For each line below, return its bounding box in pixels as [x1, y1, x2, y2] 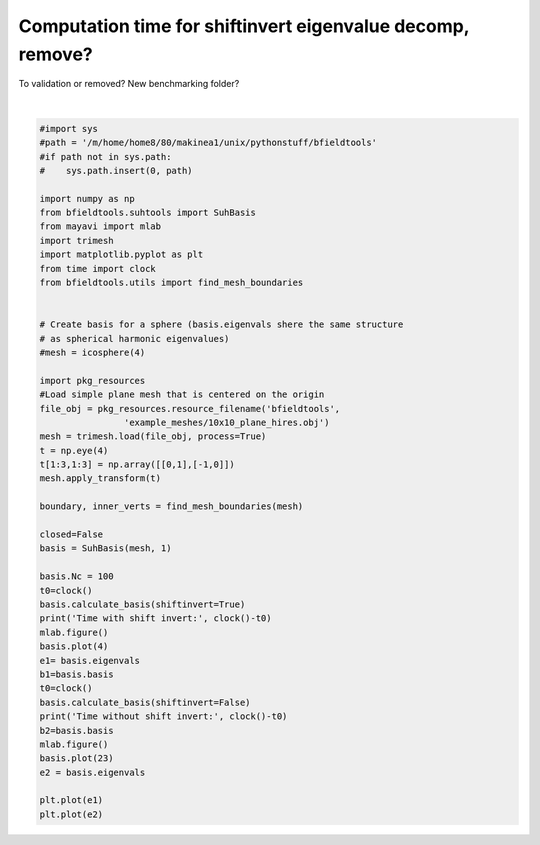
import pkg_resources [39, 375, 146, 386]
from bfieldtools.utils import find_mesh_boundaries [39, 277, 304, 289]
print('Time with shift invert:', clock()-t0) [39, 613, 272, 624]
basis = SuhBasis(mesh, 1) [39, 543, 172, 554]
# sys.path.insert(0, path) [39, 165, 194, 176]
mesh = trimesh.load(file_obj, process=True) [39, 431, 267, 442]
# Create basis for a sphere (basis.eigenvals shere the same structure [39, 319, 404, 330]
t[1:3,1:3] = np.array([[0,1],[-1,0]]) [39, 459, 235, 470]
